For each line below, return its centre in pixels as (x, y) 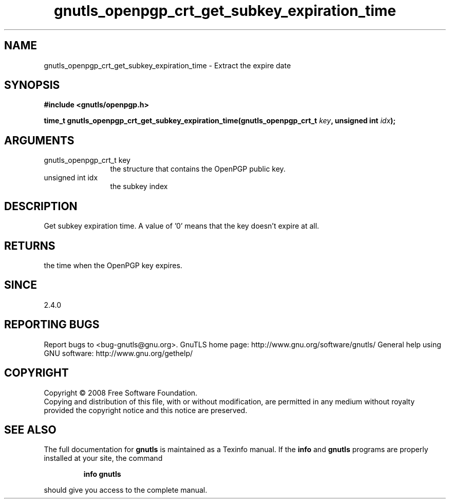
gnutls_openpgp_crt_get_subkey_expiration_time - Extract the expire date (167, 65)
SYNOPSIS (32, 85)
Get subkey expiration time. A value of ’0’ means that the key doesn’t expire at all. (182, 226)
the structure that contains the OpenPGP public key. (198, 169)
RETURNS (30, 246)
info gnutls (102, 474)
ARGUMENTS (39, 140)
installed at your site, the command (103, 458)
